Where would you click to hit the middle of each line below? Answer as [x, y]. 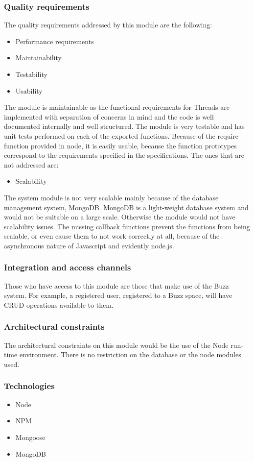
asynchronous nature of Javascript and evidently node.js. [89, 245]
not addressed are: [31, 164]
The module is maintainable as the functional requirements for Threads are [117, 107]
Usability [29, 90]
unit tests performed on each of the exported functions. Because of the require [121, 135]
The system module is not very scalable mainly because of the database [111, 197]
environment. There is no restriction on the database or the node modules [130, 354]
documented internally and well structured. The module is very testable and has [124, 126]
